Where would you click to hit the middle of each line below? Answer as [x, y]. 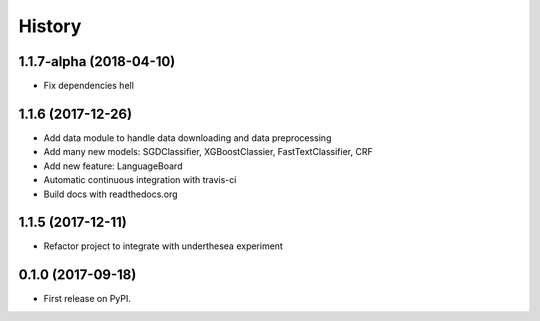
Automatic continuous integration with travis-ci [140, 180]
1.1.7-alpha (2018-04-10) [97, 61]
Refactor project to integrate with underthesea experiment [163, 246]
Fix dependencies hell [89, 86]
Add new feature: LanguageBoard [113, 166]
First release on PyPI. [87, 299]
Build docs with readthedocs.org [111, 194]
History [50, 26]
